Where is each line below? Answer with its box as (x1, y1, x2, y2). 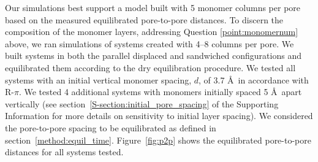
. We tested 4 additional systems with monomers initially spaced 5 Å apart (18, 85, 302, 98)
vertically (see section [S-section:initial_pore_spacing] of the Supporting (5, 97, 279, 110)
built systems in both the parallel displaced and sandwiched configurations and (5, 49, 301, 62)
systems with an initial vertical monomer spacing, (5, 73, 192, 86)
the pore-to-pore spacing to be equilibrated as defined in (5, 121, 216, 134)
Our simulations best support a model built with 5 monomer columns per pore (5, 1, 301, 13)
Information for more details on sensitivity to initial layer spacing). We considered (5, 109, 313, 122)
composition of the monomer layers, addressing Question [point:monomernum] (5, 25, 298, 38)
